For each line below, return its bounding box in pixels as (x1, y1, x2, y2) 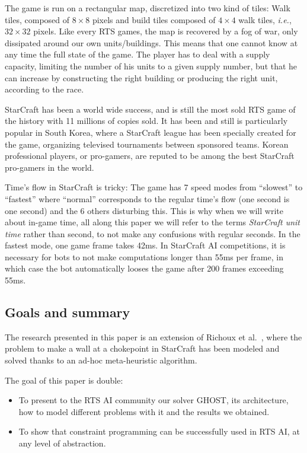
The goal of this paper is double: (5, 374, 123, 386)
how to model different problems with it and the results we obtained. (18, 405, 270, 417)
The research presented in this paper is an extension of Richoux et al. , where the (5, 330, 302, 343)
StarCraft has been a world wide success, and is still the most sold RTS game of (5, 103, 296, 115)
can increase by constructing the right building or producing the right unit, (5, 71, 278, 84)
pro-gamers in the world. (5, 161, 94, 173)
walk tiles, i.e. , (238, 13, 292, 25)
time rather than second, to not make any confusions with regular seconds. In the (5, 227, 300, 240)
